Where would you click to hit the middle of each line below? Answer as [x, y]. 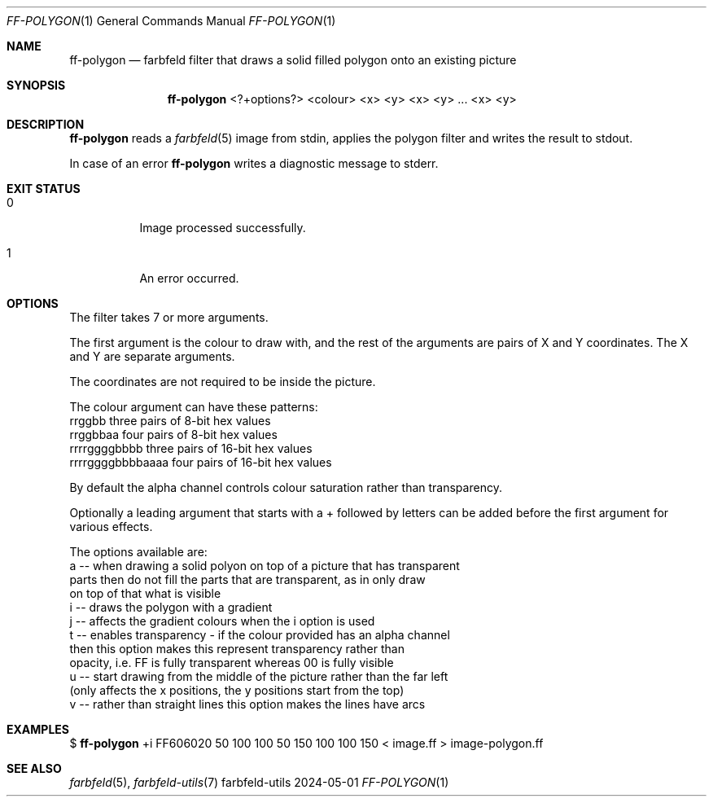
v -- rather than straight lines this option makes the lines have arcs [247, 704]
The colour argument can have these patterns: [194, 407]
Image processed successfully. [223, 228]
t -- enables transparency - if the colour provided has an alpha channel [260, 635]
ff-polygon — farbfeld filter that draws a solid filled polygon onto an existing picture [293, 60]
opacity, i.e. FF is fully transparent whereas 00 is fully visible [232, 663]
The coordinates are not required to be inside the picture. [223, 382]
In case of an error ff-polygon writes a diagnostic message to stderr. [254, 163]
